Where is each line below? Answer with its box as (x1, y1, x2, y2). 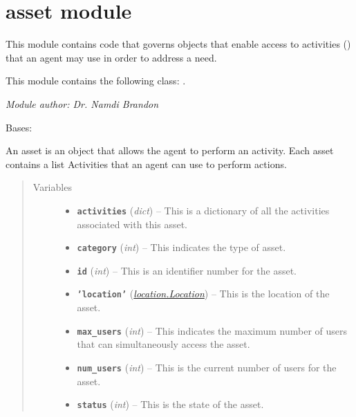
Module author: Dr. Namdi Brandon (6, 96, 159, 111)
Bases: (6, 120, 32, 134)
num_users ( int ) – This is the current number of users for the (77, 360, 337, 374)
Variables (32, 180, 72, 194)
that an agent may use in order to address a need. (6, 50, 217, 64)
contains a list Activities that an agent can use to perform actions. (6, 156, 287, 171)
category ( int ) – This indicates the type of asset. (77, 240, 286, 254)
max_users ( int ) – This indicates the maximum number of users (77, 323, 347, 337)
